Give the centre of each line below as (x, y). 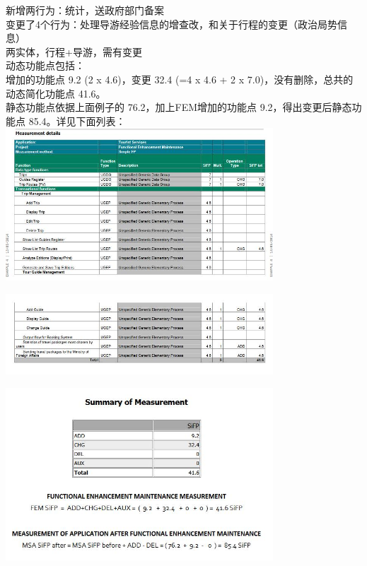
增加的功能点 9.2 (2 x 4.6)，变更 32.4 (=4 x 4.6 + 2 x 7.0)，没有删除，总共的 (180, 79)
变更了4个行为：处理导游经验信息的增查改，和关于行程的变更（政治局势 (171, 24)
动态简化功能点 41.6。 (56, 93)
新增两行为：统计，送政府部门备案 (85, 10)
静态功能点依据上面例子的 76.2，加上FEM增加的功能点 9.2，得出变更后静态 (179, 107)
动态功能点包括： (45, 65)
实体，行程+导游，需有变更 (78, 51)
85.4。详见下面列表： (77, 120)
